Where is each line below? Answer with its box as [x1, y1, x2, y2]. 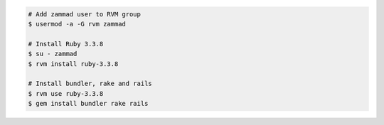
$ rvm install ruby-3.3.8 [28, 60, 119, 67]
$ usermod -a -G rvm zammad [28, 20, 126, 28]
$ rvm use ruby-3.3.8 [28, 89, 104, 97]
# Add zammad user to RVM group [28, 10, 142, 18]
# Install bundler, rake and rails [28, 80, 152, 88]
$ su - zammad [28, 50, 78, 58]
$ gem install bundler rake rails [28, 99, 149, 108]
